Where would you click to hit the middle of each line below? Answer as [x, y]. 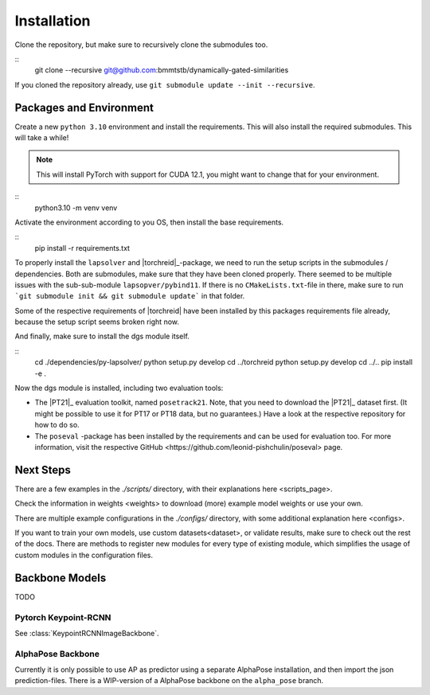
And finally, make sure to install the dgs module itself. [102, 336]
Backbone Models [61, 578]
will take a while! [42, 138]
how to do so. [57, 425]
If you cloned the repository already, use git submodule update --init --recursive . [165, 84]
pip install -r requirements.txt [82, 248]
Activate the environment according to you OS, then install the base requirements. [149, 222]
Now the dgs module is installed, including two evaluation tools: [119, 388]
